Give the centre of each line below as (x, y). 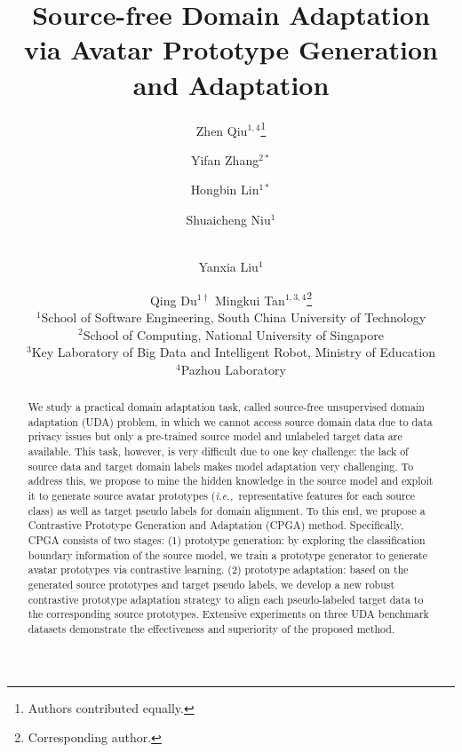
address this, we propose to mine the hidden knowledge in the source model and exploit (231, 481)
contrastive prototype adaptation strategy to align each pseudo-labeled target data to (226, 599)
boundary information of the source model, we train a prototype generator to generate (228, 554)
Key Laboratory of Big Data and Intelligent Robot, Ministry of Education (233, 352)
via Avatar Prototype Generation (231, 49)
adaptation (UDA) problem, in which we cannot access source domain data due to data (230, 421)
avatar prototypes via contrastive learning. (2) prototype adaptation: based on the (218, 570)
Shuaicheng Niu (228, 219)
